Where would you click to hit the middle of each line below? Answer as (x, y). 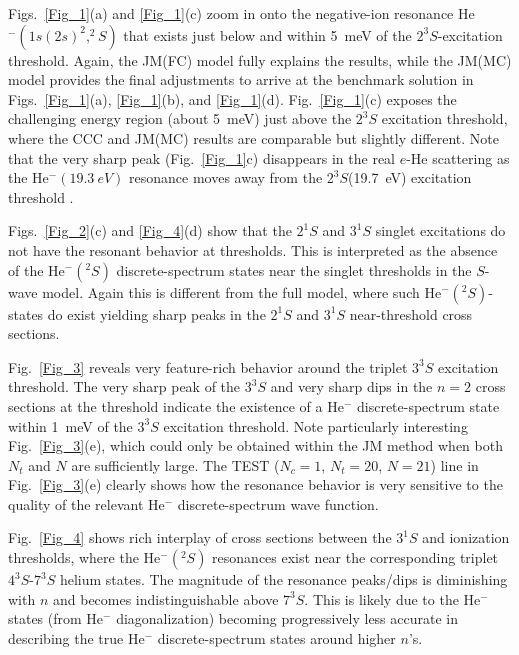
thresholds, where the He (84, 557)
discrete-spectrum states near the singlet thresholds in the (294, 269)
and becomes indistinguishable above (165, 598)
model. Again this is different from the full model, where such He (242, 291)
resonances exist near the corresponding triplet (355, 557)
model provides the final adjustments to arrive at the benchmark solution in (241, 79)
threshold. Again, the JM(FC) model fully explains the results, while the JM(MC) (260, 59)
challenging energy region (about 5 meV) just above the (180, 118)
